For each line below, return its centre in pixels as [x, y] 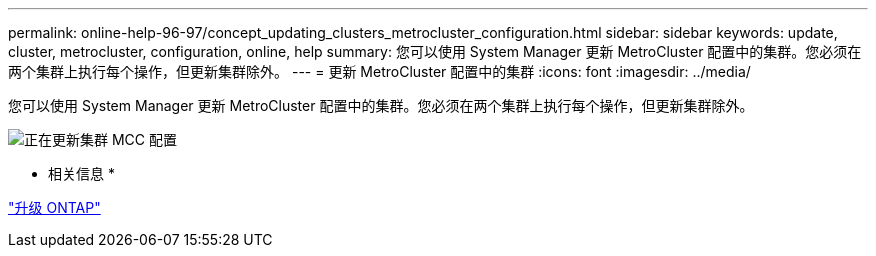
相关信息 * [81, 173]
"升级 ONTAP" [54, 207]
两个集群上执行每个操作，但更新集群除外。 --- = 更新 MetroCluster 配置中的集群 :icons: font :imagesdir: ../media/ [379, 71]
